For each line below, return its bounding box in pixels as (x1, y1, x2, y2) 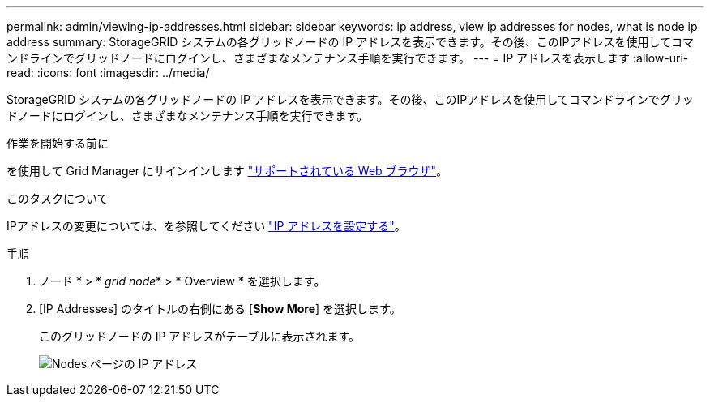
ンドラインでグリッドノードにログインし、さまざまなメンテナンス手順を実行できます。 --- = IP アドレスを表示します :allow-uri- (6, 51, 689, 65)
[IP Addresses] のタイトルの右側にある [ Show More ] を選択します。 (39, 302, 401, 315)
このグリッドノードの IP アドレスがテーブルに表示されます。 (39, 329, 361, 343)
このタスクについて (6, 191, 109, 205)
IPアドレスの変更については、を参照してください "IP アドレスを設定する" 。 (6, 219, 406, 233)
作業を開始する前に (6, 136, 109, 150)
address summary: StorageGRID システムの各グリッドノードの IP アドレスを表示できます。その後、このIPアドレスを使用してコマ (6, 35, 695, 49)
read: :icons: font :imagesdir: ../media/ (6, 66, 210, 79)
